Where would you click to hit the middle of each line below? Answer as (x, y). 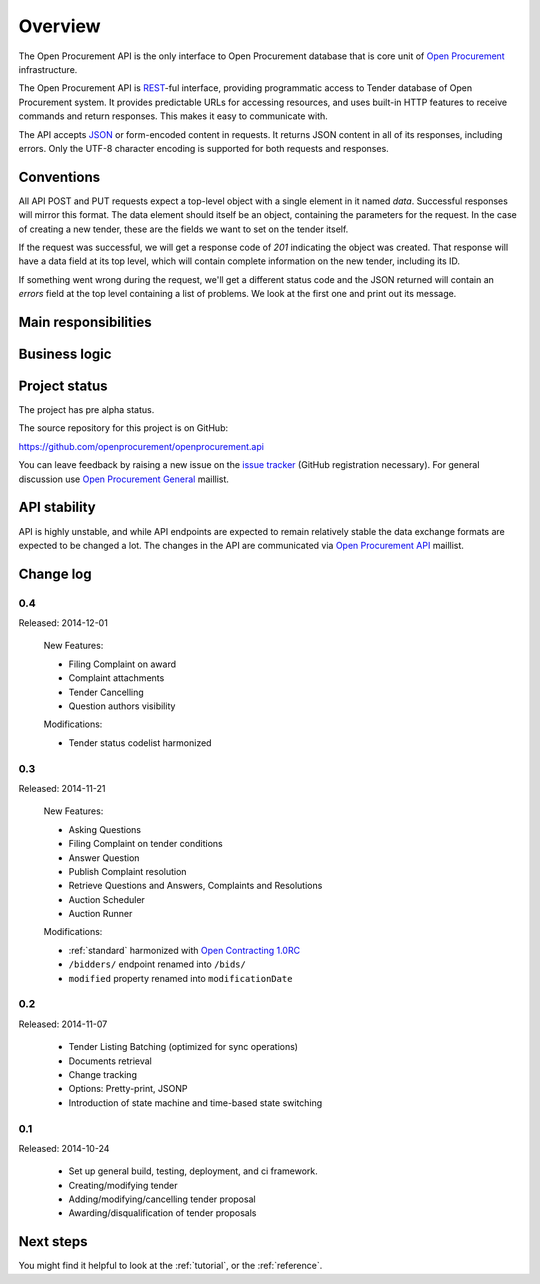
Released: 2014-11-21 (62, 788)
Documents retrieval (110, 1061)
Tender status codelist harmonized (140, 742)
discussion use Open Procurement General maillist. (124, 479)
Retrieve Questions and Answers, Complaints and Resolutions (195, 886)
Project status (63, 385)
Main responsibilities (85, 321)
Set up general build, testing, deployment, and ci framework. (193, 1171)
